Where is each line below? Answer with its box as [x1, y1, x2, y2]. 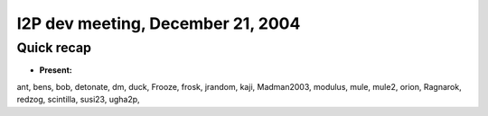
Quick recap [16, 40, 92, 56]
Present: [39, 65, 72, 76]
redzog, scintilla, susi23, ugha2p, [16, 94, 140, 105]
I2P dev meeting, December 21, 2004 [16, 13, 301, 33]
